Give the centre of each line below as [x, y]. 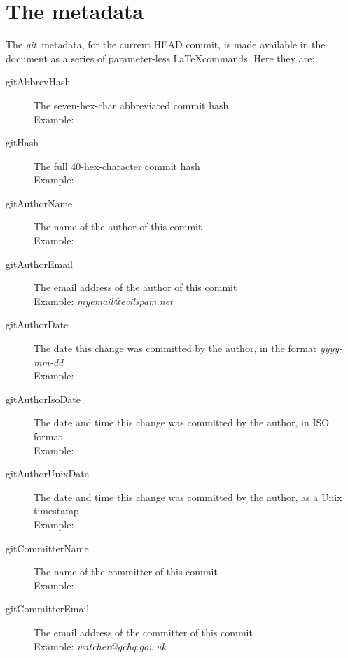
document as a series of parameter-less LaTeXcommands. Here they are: [160, 58]
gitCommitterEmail [48, 609]
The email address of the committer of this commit [143, 632]
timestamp [56, 511]
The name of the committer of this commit [126, 572]
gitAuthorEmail [39, 264]
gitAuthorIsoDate [43, 399]
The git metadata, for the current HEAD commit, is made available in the [166, 44]
